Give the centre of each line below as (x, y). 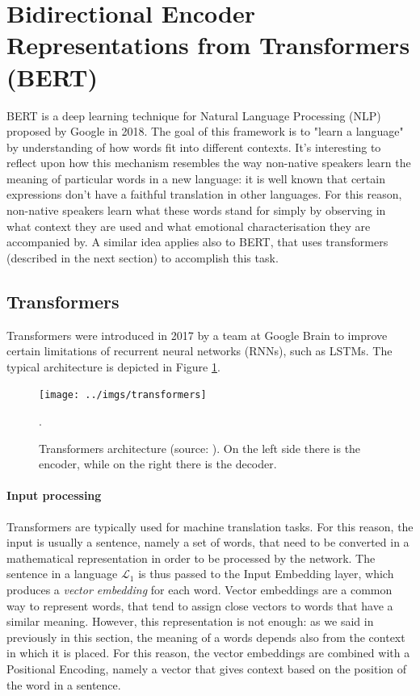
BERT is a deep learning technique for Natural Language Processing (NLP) (194, 115)
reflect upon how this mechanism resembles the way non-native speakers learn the (209, 163)
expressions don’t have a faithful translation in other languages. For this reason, (204, 194)
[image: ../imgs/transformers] (123, 395)
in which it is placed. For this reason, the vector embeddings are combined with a (208, 653)
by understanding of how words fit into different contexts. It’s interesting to (194, 147)
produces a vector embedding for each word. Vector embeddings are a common (199, 590)
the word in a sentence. (64, 684)
